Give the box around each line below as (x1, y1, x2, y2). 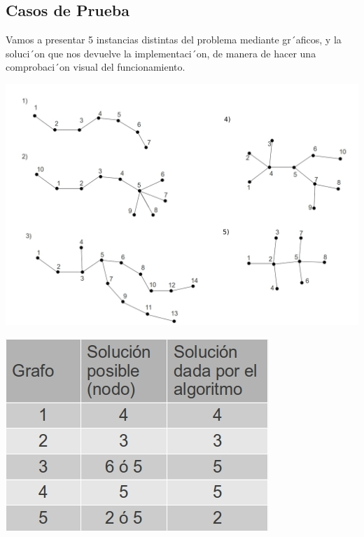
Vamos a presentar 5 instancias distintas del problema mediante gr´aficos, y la (6, 32, 342, 47)
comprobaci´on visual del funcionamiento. (6, 60, 185, 74)
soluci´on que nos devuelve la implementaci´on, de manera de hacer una (6, 46, 316, 60)
